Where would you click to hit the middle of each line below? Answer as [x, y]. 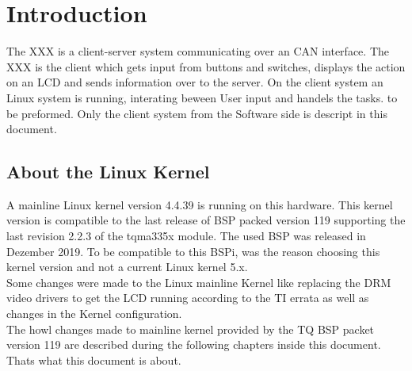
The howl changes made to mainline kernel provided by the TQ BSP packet [191, 329]
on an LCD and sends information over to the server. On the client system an [195, 82]
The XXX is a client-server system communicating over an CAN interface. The [198, 51]
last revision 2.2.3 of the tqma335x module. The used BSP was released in [186, 236]
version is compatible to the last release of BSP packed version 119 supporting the [206, 220]
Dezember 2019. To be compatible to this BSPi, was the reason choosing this [193, 251]
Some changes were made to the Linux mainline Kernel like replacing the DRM [199, 282]
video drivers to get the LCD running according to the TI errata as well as [188, 298]
